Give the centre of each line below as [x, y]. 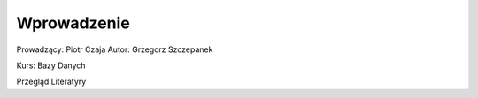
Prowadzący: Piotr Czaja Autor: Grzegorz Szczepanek [115, 49]
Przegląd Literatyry [51, 82]
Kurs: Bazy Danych [51, 65]
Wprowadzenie [73, 23]
